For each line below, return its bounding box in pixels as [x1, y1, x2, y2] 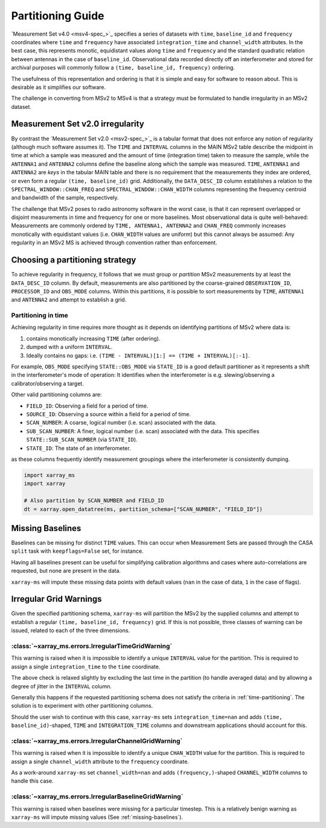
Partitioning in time [11, 311, 69, 320]
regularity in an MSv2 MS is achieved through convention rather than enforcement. [11, 239, 217, 246]
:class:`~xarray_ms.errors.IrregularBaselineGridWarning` [11, 792, 184, 801]
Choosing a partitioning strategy [11, 255, 136, 266]
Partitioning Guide [11, 9, 104, 22]
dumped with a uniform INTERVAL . [26, 344, 113, 351]
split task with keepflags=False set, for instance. [11, 547, 144, 555]
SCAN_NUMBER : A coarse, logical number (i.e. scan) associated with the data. [26, 419, 217, 426]
